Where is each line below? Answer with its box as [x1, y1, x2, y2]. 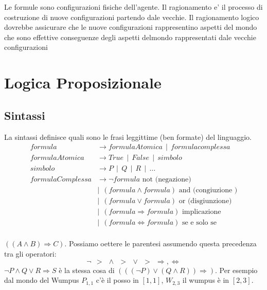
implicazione [182, 208, 221, 216]
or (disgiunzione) [179, 197, 232, 205]
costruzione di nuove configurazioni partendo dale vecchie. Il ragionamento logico [4, 11, 259, 22]
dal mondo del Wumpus [4, 275, 79, 285]
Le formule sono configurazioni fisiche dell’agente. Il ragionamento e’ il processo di [4, 2, 263, 12]
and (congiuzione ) [179, 187, 238, 194]
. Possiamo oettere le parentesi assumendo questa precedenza [64, 238, 257, 249]
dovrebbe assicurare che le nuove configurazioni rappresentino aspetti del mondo [4, 22, 257, 32]
